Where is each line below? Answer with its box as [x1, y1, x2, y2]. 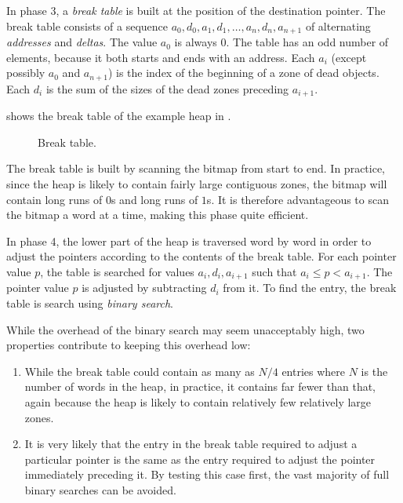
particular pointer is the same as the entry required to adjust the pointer [24, 450, 376, 467]
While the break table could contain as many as [24, 363, 255, 379]
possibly [6, 64, 45, 81]
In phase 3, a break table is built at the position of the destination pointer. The [6, 2, 386, 18]
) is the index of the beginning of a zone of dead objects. [107, 64, 379, 81]
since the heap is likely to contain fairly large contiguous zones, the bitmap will [6, 175, 387, 191]
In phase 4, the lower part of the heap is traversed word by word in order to [6, 232, 372, 249]
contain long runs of [6, 191, 103, 207]
